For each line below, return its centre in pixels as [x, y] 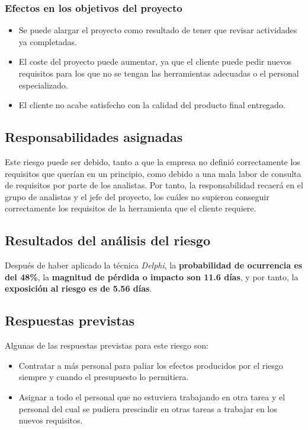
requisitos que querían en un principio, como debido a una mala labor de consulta [153, 173]
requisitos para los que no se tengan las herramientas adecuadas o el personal [159, 73]
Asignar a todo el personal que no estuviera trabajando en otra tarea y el [152, 396]
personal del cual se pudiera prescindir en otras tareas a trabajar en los [148, 408]
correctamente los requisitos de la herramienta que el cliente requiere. [131, 208]
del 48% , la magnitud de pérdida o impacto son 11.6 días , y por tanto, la [152, 276]
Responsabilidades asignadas [94, 137]
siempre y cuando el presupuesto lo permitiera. [104, 377]
